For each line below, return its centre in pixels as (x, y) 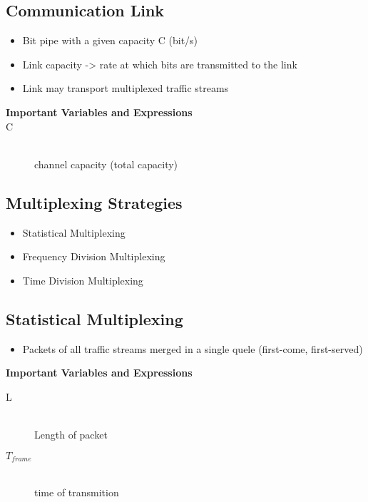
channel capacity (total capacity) (106, 164)
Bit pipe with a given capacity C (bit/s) (110, 40)
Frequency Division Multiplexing (94, 256)
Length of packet (71, 434)
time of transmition (77, 492)
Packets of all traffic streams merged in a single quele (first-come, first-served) (193, 348)
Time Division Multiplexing (83, 280)
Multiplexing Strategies (94, 202)
